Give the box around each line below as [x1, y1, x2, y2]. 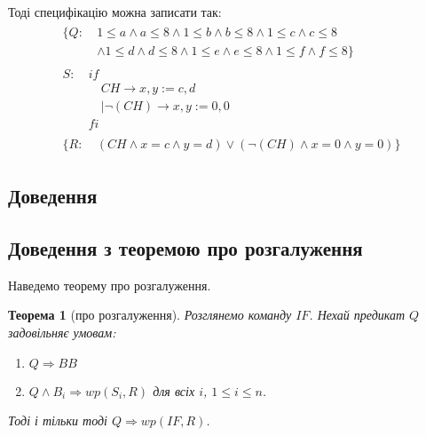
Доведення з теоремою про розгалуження [8, 234, 363, 262]
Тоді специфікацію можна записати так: [8, 3, 222, 20]
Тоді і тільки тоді [8, 411, 107, 430]
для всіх [153, 381, 195, 400]
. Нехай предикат [309, 305, 406, 324]
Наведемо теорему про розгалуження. [8, 275, 211, 294]
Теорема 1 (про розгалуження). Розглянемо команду [8, 305, 292, 324]
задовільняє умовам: [8, 323, 116, 342]
